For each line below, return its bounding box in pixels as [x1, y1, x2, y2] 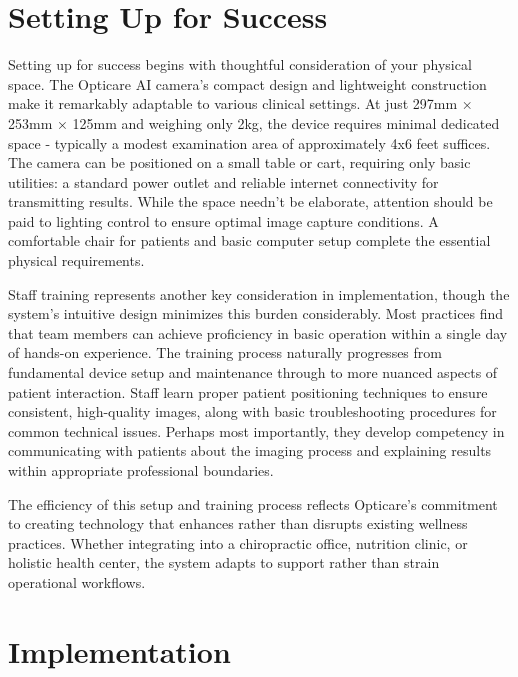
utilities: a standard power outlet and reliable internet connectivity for [8, 171, 439, 192]
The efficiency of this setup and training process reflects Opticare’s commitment [8, 493, 498, 514]
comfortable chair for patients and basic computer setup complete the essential [8, 230, 491, 251]
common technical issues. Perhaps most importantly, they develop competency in [8, 420, 505, 441]
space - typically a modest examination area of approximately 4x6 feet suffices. [8, 132, 491, 153]
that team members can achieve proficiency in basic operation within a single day [8, 322, 508, 343]
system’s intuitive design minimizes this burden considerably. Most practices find [8, 303, 504, 324]
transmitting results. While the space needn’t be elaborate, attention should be [8, 191, 493, 212]
